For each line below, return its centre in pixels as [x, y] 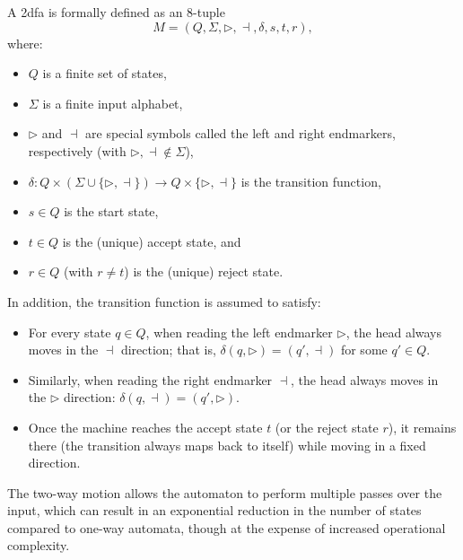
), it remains [422, 427]
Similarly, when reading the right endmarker [150, 379]
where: [25, 43]
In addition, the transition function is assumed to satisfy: [164, 301]
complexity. [39, 545]
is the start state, [111, 211]
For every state [70, 332]
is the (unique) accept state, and [152, 241]
